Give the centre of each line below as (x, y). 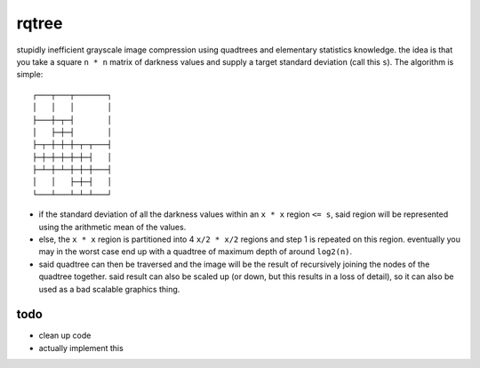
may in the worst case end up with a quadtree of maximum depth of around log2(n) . (196, 252)
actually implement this (81, 348)
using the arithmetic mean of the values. (112, 227)
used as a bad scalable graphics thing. (109, 289)
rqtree (40, 23)
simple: (30, 75)
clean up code (65, 336)
